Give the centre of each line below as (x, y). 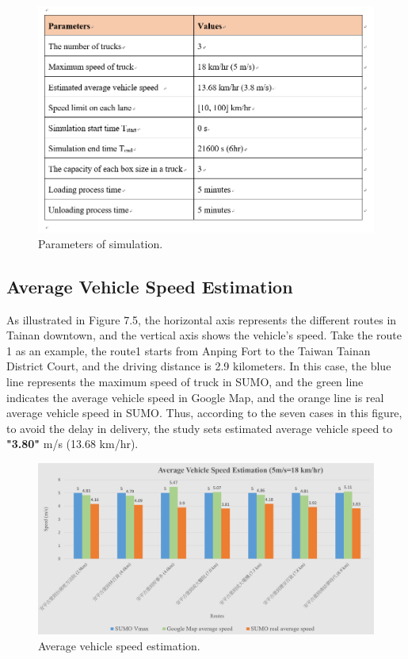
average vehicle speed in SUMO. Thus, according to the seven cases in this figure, (204, 413)
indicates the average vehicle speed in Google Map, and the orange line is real (195, 397)
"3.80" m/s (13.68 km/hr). (72, 444)
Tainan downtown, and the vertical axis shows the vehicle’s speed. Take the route (204, 335)
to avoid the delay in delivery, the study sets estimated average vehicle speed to (200, 428)
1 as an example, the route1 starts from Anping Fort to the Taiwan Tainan (189, 350)
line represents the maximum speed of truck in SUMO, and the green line (185, 381)
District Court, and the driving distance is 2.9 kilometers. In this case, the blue (199, 366)
